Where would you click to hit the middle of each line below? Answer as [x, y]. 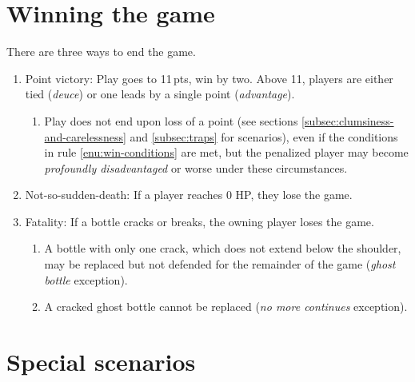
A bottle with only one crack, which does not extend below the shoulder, [223, 248]
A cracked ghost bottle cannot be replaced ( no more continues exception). [226, 306]
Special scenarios [101, 362]
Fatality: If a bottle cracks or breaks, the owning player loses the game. [200, 221]
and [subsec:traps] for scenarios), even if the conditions [264, 136]
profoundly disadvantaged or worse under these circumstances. [196, 167]
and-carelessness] [85, 136]
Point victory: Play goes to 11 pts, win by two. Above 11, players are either [209, 78]
